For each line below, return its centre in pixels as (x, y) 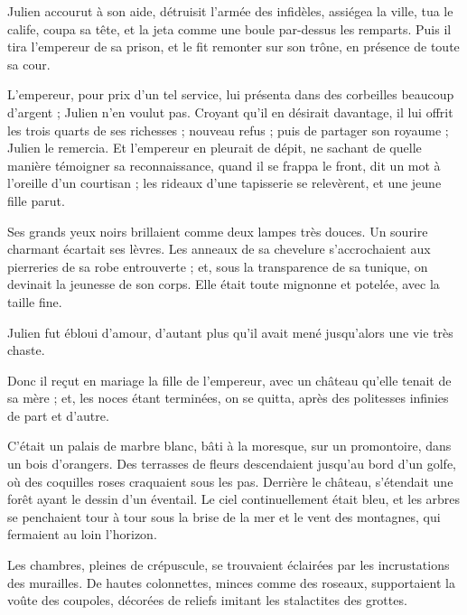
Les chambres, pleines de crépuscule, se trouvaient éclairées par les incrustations (229, 565)
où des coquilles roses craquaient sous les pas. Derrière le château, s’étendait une (230, 481)
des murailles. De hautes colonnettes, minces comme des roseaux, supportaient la (231, 582)
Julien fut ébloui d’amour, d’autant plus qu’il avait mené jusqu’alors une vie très (230, 332)
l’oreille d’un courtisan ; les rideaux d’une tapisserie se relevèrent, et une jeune (224, 183)
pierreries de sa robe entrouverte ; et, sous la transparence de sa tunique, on (218, 266)
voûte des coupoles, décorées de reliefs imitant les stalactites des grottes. (207, 600)
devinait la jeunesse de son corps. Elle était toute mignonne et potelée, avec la (224, 284)
